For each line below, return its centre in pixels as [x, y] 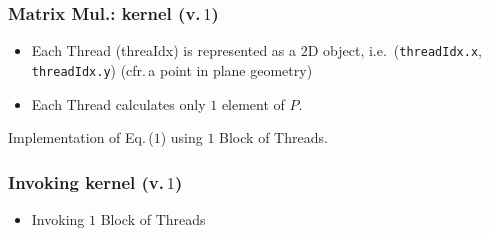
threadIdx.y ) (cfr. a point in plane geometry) [172, 69]
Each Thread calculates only [118, 103]
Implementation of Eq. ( [81, 137]
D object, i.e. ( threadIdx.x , [394, 50]
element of [253, 103]
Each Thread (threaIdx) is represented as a [164, 50]
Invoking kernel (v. [86, 181]
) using [181, 137]
